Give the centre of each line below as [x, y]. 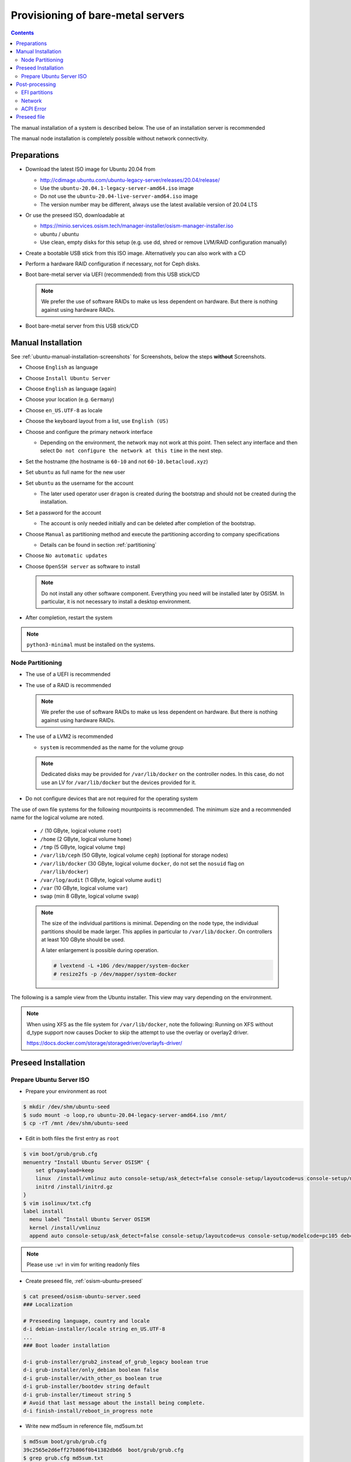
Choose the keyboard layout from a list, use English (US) [97, 421]
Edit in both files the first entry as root [72, 1139]
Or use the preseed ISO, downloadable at [75, 215]
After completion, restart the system [69, 618]
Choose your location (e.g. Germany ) [70, 399]
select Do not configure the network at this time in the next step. [131, 451]
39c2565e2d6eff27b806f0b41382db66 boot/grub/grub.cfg [103, 1450]
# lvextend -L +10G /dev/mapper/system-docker [121, 966]
